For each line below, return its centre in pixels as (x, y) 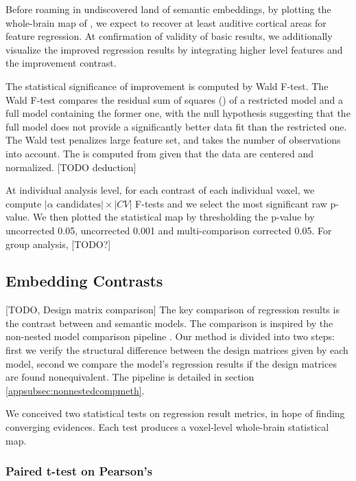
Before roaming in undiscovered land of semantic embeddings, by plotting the (168, 9)
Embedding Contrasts (84, 281)
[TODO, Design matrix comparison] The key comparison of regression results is (173, 310)
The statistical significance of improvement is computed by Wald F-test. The (167, 86)
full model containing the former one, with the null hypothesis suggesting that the (178, 113)
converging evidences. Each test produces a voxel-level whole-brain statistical (167, 427)
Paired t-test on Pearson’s (79, 471)
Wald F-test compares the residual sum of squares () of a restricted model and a (175, 99)
